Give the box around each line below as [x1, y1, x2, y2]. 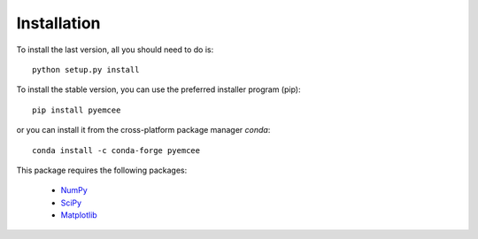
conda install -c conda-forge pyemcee [32, 145, 201, 155]
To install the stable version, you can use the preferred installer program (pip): [16, 84, 301, 95]
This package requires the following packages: [16, 165, 188, 175]
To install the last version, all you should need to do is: [16, 44, 214, 55]
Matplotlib [60, 210, 97, 220]
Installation [16, 13, 101, 33]
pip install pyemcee [32, 104, 121, 115]
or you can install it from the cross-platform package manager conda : [16, 125, 271, 135]
